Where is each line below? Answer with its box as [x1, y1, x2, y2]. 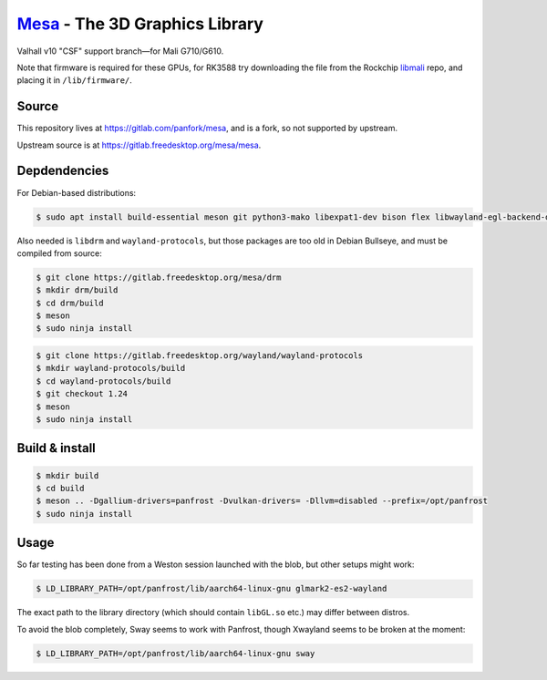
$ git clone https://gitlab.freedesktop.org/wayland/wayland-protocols [36, 351, 364, 361]
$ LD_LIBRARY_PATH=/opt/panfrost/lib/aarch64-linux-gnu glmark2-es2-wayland [36, 583, 387, 594]
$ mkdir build [36, 470, 99, 480]
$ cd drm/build [36, 297, 104, 308]
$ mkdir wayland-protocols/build [36, 363, 186, 374]
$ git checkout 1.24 [36, 388, 128, 399]
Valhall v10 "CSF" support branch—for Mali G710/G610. [16, 46, 224, 57]
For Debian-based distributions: [16, 187, 137, 198]
